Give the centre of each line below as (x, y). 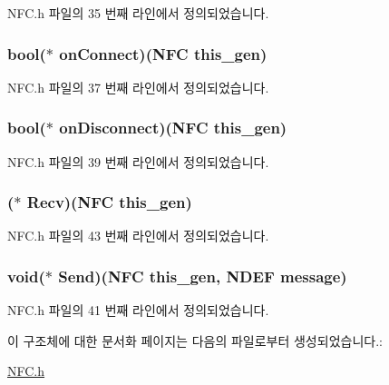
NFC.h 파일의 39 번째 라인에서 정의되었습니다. (138, 161)
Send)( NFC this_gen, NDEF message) (203, 276)
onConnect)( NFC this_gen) (163, 53)
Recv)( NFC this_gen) (109, 202)
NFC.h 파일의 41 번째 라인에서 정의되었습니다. (138, 310)
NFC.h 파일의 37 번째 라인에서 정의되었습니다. (138, 87)
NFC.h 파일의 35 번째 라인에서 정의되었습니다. (138, 13)
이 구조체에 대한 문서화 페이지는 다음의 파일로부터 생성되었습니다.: (195, 340)
